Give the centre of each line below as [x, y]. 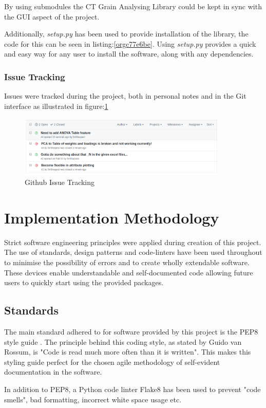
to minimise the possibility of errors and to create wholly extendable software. [127, 262]
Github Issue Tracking [60, 182]
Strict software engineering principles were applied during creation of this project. [133, 242]
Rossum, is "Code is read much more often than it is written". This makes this [128, 352]
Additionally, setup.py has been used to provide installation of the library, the [126, 34]
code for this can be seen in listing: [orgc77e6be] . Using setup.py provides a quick [130, 43]
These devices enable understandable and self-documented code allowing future [129, 272]
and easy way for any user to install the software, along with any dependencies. [129, 54]
